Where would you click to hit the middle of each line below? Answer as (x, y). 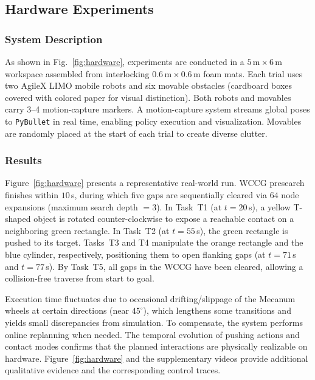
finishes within (32, 195)
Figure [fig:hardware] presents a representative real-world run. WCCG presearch (155, 183)
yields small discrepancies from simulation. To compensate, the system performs (154, 322)
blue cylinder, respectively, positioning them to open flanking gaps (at (135, 254)
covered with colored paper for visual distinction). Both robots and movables (148, 97)
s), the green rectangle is (242, 230)
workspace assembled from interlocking (77, 73)
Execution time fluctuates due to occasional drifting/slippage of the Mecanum (150, 298)
